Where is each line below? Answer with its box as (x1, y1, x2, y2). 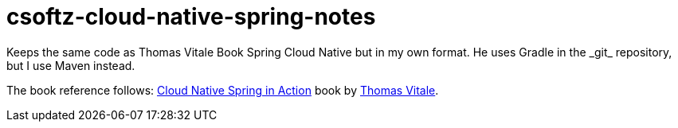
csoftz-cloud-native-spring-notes (6, 3, 376, 30)
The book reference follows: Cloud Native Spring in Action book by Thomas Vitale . (6, 83, 439, 97)
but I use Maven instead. (6, 58, 135, 72)
